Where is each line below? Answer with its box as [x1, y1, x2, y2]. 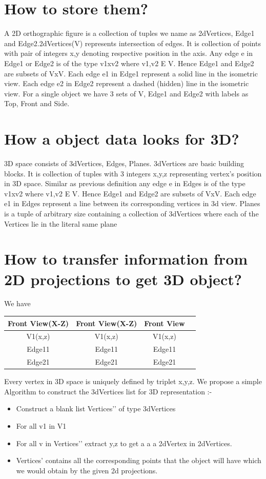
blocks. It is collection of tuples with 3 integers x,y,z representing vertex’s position [4, 168, 262, 178]
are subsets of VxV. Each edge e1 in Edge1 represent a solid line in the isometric [4, 68, 258, 78]
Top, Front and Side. [4, 98, 70, 109]
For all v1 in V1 [16, 420, 67, 431]
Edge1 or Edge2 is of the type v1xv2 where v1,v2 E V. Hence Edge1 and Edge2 [4, 57, 254, 68]
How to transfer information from [4, 248, 248, 269]
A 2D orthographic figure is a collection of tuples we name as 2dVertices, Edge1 [4, 28, 255, 38]
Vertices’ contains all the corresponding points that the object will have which [16, 455, 261, 466]
